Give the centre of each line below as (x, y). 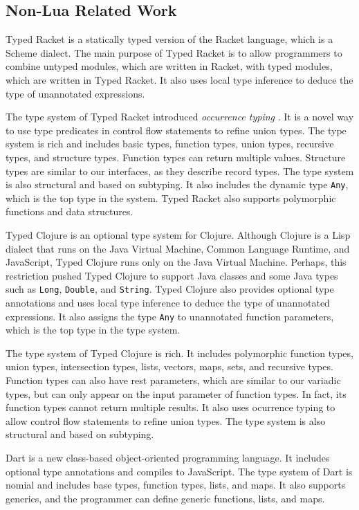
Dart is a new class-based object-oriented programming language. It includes (168, 458)
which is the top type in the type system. (93, 330)
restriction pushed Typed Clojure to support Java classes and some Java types (172, 275)
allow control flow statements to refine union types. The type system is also (166, 420)
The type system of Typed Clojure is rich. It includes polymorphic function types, (179, 353)
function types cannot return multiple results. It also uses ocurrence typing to (171, 407)
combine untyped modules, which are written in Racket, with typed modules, (169, 66)
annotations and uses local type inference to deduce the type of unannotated (168, 303)
